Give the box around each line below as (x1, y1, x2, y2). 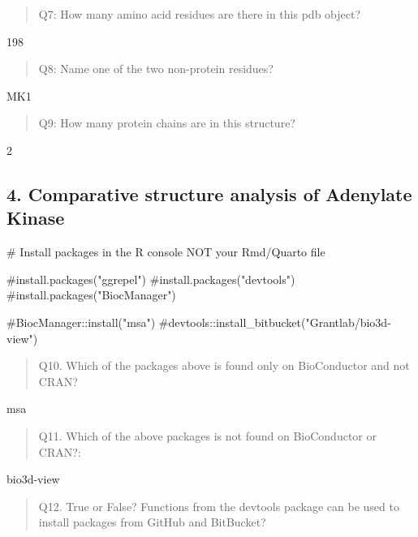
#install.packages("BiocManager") (6, 286, 176, 303)
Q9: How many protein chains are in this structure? (38, 114, 295, 131)
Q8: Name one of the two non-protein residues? (38, 60, 274, 77)
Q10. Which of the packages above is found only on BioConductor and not (38, 357, 410, 374)
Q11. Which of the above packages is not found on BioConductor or (38, 427, 377, 444)
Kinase (6, 205, 65, 230)
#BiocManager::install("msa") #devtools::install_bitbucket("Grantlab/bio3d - (6, 313, 391, 330)
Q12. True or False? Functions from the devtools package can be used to (38, 497, 399, 514)
